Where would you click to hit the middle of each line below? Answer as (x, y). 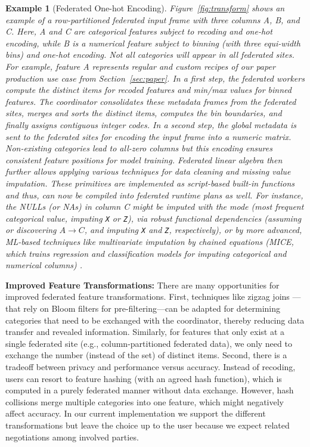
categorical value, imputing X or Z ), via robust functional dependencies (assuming (154, 218)
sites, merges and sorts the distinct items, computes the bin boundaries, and (144, 113)
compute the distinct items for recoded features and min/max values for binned (148, 90)
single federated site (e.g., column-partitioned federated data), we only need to (149, 343)
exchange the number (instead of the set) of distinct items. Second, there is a (146, 355)
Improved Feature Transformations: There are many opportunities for (142, 285)
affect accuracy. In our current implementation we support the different (136, 413)
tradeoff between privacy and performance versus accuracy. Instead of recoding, (151, 366)
